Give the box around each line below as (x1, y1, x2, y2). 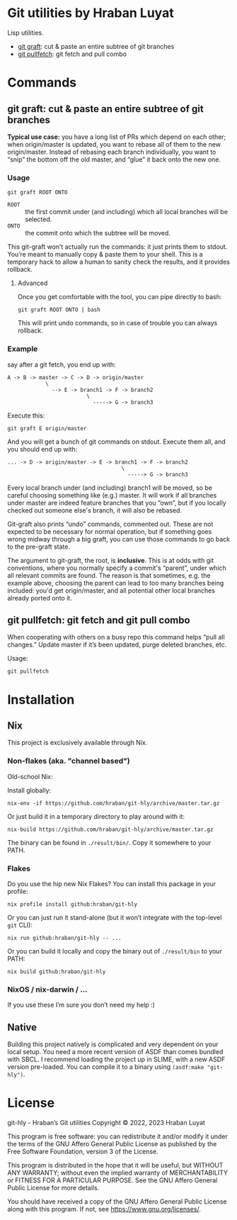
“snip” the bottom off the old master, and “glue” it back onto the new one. (7, 155, 221, 164)
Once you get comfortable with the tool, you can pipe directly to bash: (17, 293, 222, 301)
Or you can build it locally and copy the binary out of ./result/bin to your (7, 946, 223, 955)
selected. (25, 215, 52, 224)
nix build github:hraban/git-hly (7, 968, 106, 975)
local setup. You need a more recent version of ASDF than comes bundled (7, 1048, 224, 1056)
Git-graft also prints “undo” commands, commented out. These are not (7, 520, 214, 528)
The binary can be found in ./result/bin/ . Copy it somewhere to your (7, 838, 212, 846)
